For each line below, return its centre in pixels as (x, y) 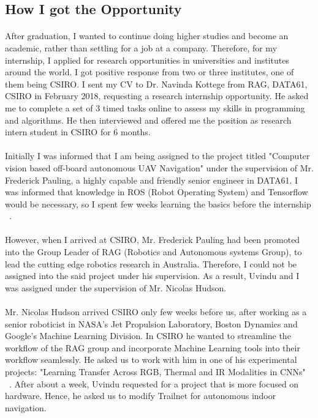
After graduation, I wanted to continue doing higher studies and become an (147, 36)
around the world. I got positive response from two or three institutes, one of (150, 72)
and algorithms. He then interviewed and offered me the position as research (148, 120)
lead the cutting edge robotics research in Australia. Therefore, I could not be (151, 263)
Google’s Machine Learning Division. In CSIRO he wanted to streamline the (148, 336)
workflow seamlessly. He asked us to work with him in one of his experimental (151, 360)
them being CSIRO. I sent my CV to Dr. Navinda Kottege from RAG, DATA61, (156, 84)
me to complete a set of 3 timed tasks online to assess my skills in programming (155, 107)
